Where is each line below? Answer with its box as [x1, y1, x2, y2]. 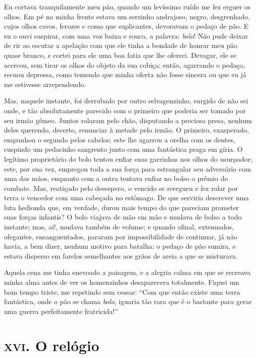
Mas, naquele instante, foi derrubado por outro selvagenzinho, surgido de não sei [4, 95, 248, 106]
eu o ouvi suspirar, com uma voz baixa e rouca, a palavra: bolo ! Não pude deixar [4, 30, 248, 41]
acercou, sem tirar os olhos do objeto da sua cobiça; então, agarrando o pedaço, [4, 59, 245, 70]
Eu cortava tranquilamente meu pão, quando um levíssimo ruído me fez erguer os [4, 1, 251, 11]
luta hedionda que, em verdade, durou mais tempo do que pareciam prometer [4, 202, 239, 212]
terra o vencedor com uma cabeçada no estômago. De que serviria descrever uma [4, 192, 249, 203]
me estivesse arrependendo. [4, 79, 86, 89]
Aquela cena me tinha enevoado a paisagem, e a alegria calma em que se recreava [4, 267, 251, 277]
